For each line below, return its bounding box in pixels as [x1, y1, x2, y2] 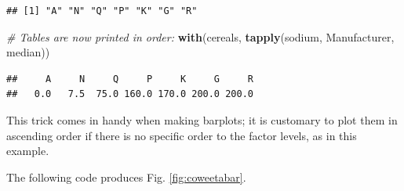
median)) [6, 44, 50, 60]
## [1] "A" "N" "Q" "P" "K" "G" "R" [6, 5, 198, 16]
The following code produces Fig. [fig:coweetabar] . [6, 168, 246, 185]
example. [6, 142, 49, 159]
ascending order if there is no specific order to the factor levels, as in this [6, 127, 357, 143]
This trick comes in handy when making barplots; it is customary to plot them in [6, 111, 398, 128]
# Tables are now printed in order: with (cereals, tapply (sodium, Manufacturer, [6, 28, 395, 45]
